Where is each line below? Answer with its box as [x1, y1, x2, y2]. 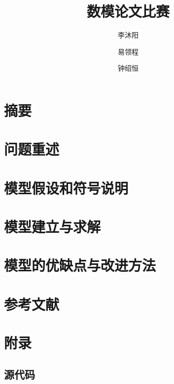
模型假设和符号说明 [4, 177, 129, 198]
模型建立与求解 [4, 216, 101, 237]
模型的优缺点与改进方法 [4, 255, 156, 275]
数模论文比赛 [86, 1, 170, 21]
